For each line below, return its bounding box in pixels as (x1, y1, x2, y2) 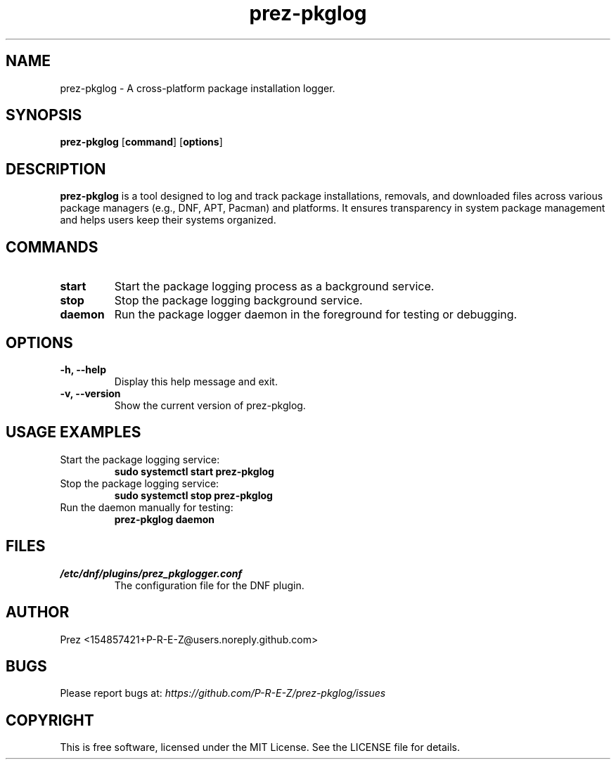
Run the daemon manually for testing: (60, 501, 233, 513)
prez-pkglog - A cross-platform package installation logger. (60, 82, 335, 94)
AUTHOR (6, 603, 70, 622)
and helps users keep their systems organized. (60, 214, 276, 226)
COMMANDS (6, 238, 98, 256)
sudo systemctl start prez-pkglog (114, 465, 274, 477)
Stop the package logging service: (60, 477, 219, 489)
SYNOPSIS (6, 106, 82, 124)
